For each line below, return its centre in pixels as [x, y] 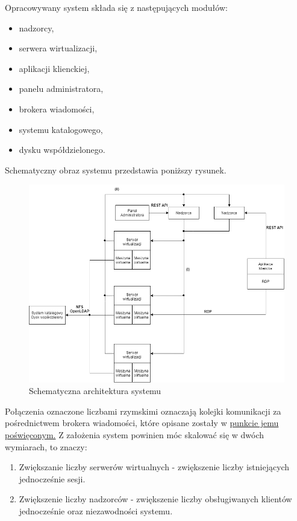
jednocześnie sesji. [52, 478]
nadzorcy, [36, 28]
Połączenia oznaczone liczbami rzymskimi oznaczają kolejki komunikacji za [143, 411]
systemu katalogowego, [61, 129]
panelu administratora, [61, 89]
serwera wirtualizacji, [58, 48]
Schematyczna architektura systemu [95, 391]
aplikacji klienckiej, [54, 68]
